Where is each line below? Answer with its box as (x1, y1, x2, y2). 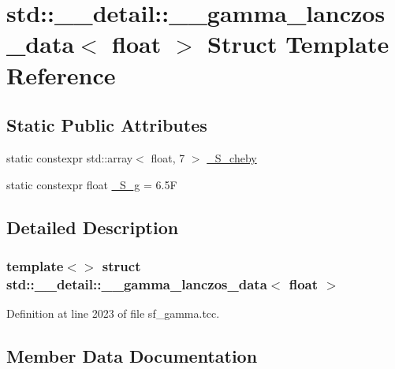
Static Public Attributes (6, 113, 207, 137)
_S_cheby (207, 149, 257, 166)
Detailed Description (6, 214, 179, 239)
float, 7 (151, 149, 185, 166)
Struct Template (207, 28, 389, 60)
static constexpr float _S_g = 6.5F (6, 176, 177, 192)
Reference (6, 58, 116, 91)
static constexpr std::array (6, 149, 133, 166)
